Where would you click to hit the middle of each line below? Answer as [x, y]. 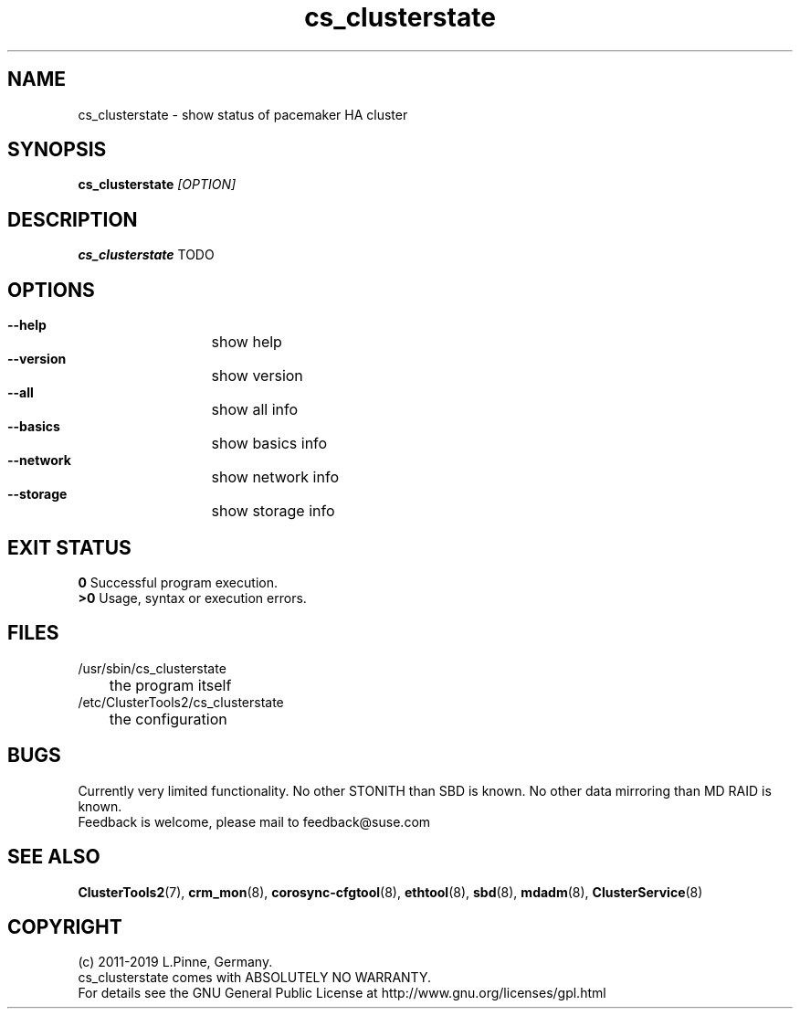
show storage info [273, 511]
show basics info [269, 444]
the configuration [168, 719]
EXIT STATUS [69, 547]
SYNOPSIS [57, 150]
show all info [255, 410]
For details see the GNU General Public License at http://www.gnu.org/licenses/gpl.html [342, 993]
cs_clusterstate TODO [146, 255]
